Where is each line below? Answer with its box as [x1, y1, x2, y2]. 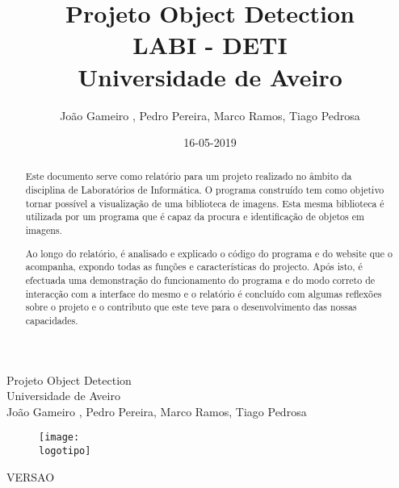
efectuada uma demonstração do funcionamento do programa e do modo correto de [25, 273, 376, 286]
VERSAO [6, 468, 55, 485]
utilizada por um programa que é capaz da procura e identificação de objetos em [25, 210, 364, 223]
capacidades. [25, 313, 78, 327]
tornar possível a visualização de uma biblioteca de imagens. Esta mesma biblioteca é [25, 196, 384, 210]
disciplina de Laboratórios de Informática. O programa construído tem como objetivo [25, 183, 384, 197]
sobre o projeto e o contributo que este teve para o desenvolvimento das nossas [25, 300, 357, 314]
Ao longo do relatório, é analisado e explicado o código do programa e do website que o [25, 246, 393, 260]
